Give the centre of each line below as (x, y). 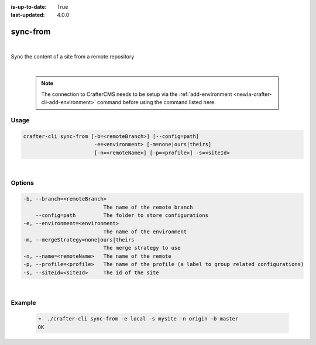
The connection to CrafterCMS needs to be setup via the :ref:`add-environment (137, 94)
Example (23, 303)
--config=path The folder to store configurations (122, 215)
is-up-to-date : (29, 7)
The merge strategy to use (142, 248)
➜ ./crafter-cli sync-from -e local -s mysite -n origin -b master (138, 319)
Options (23, 183)
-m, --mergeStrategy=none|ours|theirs (79, 240)
